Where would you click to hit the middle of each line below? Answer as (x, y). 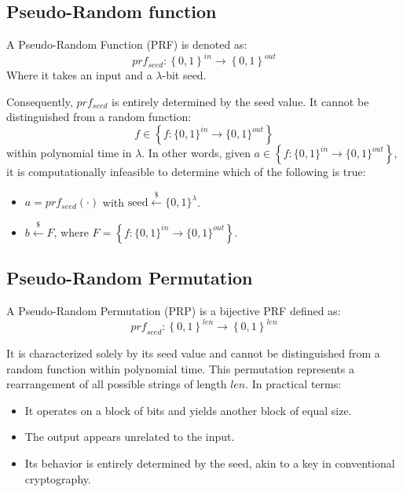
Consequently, (40, 101)
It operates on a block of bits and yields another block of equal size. (188, 410)
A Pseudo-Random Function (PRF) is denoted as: (127, 44)
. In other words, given (196, 153)
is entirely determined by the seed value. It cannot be (240, 101)
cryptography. (58, 478)
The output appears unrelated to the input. (130, 437)
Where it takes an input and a (79, 75)
